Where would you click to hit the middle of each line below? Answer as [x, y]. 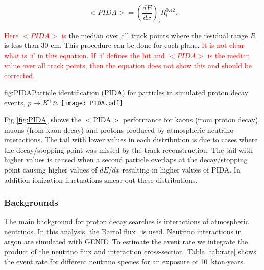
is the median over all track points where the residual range [155, 35]
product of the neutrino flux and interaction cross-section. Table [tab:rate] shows [130, 251]
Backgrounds [31, 202]
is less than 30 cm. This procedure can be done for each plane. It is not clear [124, 45]
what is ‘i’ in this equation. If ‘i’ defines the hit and [85, 55]
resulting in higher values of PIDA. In [181, 169]
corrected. [19, 75]
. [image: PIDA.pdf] [90, 102]
